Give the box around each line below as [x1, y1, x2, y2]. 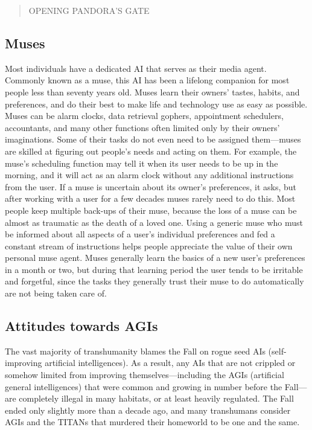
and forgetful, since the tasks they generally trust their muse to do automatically [5, 275, 304, 287]
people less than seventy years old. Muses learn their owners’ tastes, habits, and [5, 85, 300, 98]
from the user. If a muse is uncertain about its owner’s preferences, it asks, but [5, 180, 297, 193]
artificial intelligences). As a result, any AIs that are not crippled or [45, 356, 296, 369]
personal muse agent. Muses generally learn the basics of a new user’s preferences [5, 251, 305, 264]
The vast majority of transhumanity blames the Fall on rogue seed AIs [5, 344, 266, 357]
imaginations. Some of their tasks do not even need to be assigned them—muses [5, 133, 301, 146]
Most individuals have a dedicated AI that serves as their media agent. [5, 62, 267, 74]
